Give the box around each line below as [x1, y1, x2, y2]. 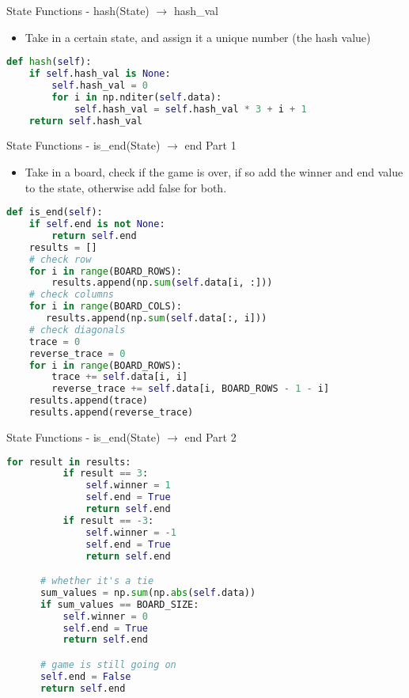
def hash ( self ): [6, 56, 92, 68]
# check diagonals [28, 324, 126, 336]
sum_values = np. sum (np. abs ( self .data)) [40, 586, 256, 598]
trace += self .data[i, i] [51, 371, 188, 383]
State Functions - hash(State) [6, 2, 150, 18]
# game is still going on [40, 659, 176, 670]
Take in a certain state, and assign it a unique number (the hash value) [25, 28, 371, 45]
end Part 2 [184, 428, 237, 445]
